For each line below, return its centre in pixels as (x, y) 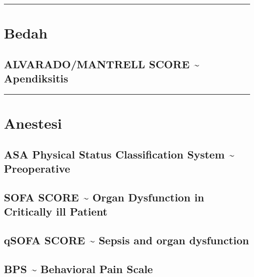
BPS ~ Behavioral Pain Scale (78, 268)
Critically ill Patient (56, 211)
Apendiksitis (36, 78)
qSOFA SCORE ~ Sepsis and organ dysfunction (127, 240)
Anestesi (33, 123)
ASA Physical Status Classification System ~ (119, 154)
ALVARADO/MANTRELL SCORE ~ (102, 64)
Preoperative (37, 168)
